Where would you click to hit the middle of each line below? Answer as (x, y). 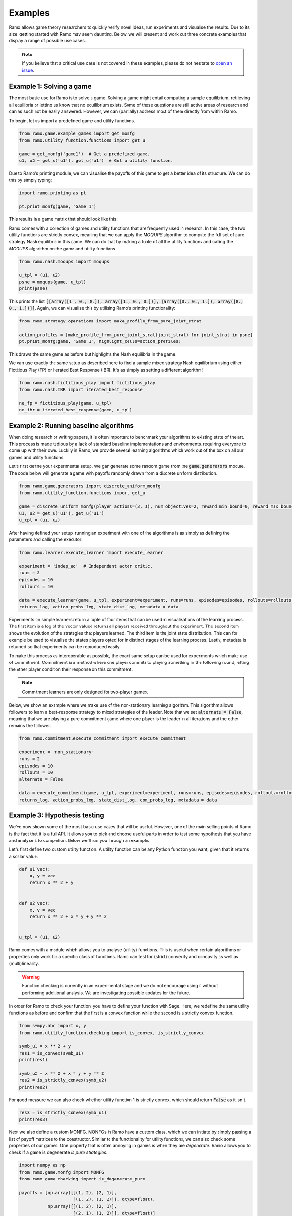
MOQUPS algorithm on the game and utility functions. (63, 249)
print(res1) (34, 1060)
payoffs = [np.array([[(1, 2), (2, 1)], (68, 1192)
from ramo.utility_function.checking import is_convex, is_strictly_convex (112, 1033)
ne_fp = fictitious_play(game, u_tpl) (65, 403)
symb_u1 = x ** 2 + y (45, 1046)
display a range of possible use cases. (47, 41)
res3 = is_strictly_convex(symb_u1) (63, 1112)
